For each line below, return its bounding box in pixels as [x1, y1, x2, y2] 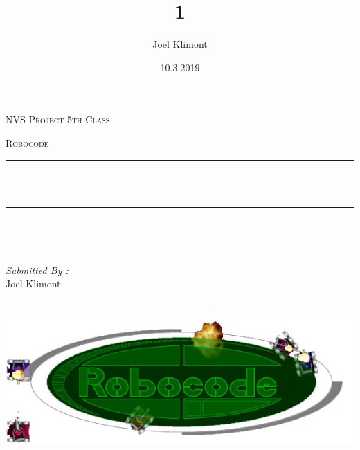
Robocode [6, 135, 49, 150]
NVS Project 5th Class [6, 112, 110, 127]
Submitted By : [6, 262, 69, 277]
